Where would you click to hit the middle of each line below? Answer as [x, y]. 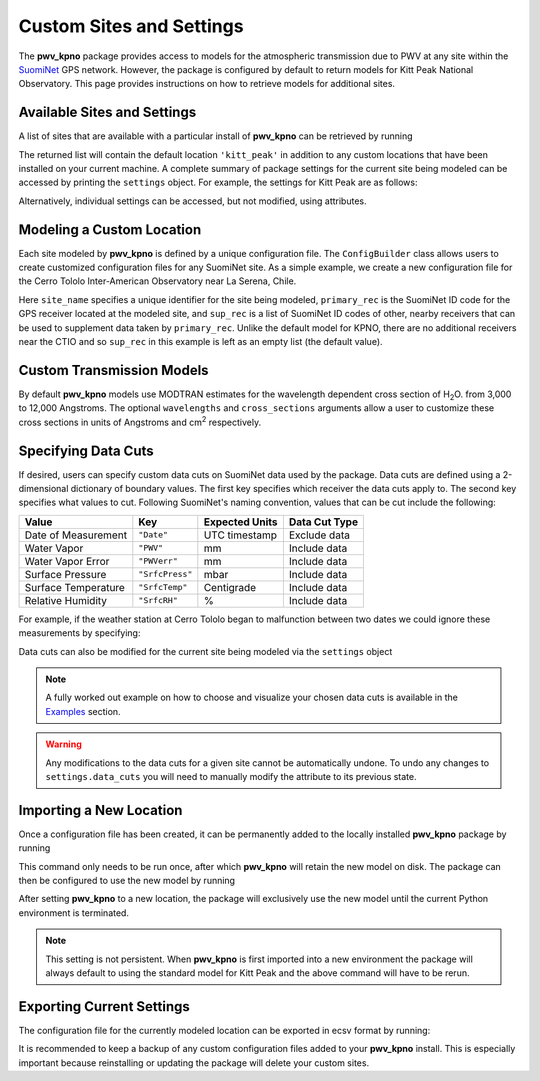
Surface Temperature [74, 587]
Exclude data [319, 535]
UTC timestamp [240, 535]
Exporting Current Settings [104, 1006]
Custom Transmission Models [113, 370]
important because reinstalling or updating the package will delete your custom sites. [194, 1062]
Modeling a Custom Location [110, 229]
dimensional [43, 489]
